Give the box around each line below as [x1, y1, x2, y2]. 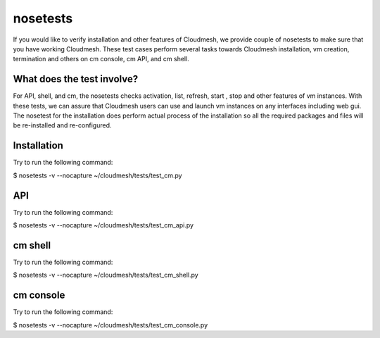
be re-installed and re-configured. [13, 121, 112, 130]
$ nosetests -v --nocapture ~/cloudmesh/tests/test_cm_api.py [13, 221, 194, 229]
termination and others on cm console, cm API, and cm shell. [13, 55, 189, 63]
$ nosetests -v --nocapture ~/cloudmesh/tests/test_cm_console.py [13, 320, 208, 329]
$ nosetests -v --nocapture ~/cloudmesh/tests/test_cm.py [13, 171, 182, 180]
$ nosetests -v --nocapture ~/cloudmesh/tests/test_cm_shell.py [13, 271, 198, 280]
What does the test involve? [13, 73, 139, 85]
